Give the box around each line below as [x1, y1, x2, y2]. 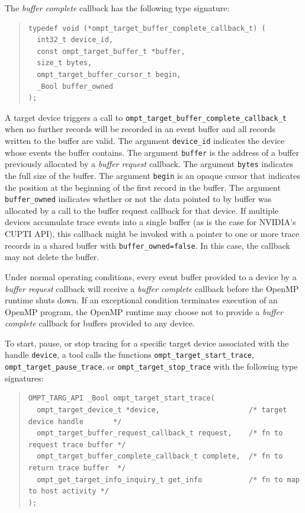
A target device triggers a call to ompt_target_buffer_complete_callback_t [5, 111, 287, 123]
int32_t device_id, [37, 36, 113, 44]
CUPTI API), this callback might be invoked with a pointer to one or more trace [5, 227, 300, 240]
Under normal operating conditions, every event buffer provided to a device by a [5, 270, 297, 283]
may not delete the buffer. [5, 251, 99, 263]
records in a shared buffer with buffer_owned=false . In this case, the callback [5, 239, 290, 251]
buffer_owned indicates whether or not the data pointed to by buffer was [5, 193, 272, 205]
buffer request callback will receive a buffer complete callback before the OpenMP [5, 282, 299, 294]
